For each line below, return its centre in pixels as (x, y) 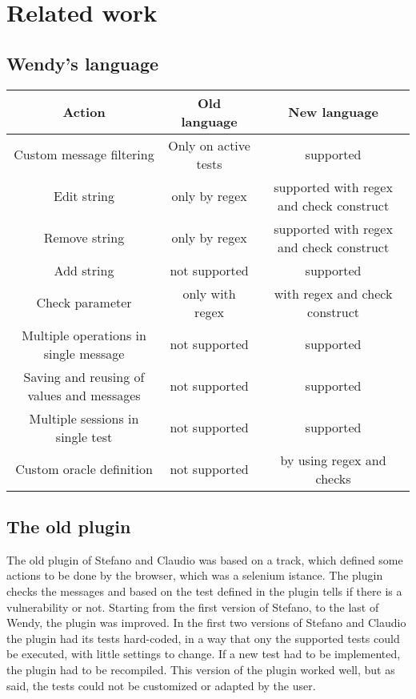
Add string (84, 270)
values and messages (84, 395)
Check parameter (84, 303)
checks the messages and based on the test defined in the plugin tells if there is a (204, 591)
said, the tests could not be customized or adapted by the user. (161, 685)
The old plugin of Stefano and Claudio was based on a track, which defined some (205, 559)
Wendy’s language (83, 63)
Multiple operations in (84, 335)
